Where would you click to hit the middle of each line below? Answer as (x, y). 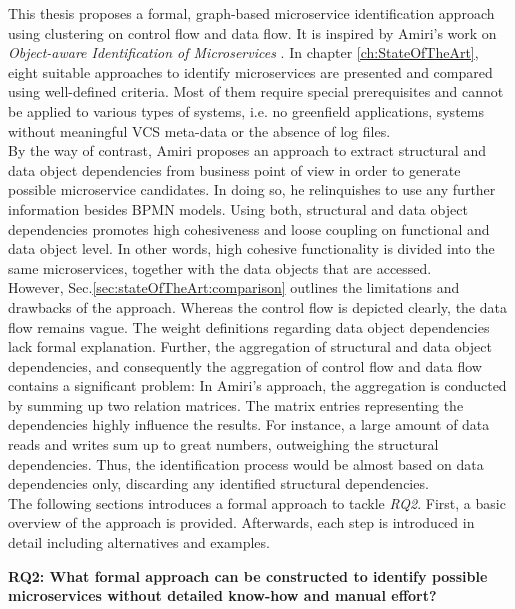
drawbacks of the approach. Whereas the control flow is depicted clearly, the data (257, 306)
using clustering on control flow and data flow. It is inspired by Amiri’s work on (252, 32)
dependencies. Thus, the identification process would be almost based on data (246, 463)
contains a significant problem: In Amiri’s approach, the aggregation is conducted (257, 385)
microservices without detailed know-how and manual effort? (222, 595)
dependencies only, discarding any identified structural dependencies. (218, 483)
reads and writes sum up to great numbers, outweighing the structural (223, 444)
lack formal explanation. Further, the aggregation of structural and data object (250, 346)
